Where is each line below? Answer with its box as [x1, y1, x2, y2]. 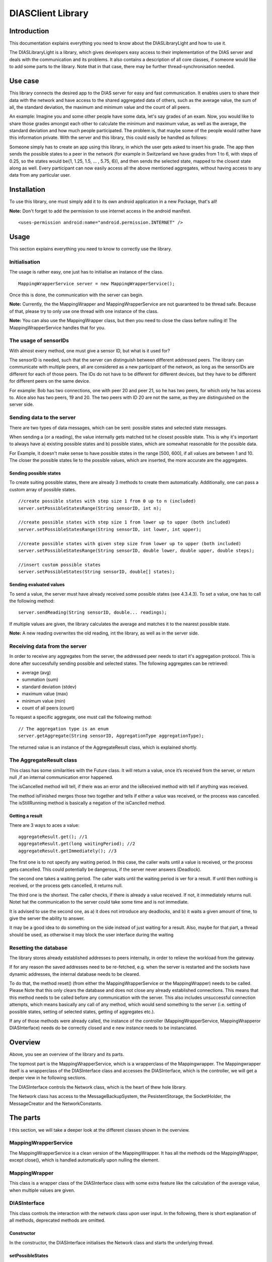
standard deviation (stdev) [22, 683, 77, 690]
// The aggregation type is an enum [18, 726, 109, 731]
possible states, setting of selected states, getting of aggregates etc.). [9, 1009, 155, 1015]
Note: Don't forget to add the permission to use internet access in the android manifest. [9, 207, 191, 214]
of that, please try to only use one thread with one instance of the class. [9, 308, 159, 314]
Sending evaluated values [9, 582, 65, 588]
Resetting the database [9, 944, 67, 951]
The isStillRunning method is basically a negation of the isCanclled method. [9, 800, 166, 806]
